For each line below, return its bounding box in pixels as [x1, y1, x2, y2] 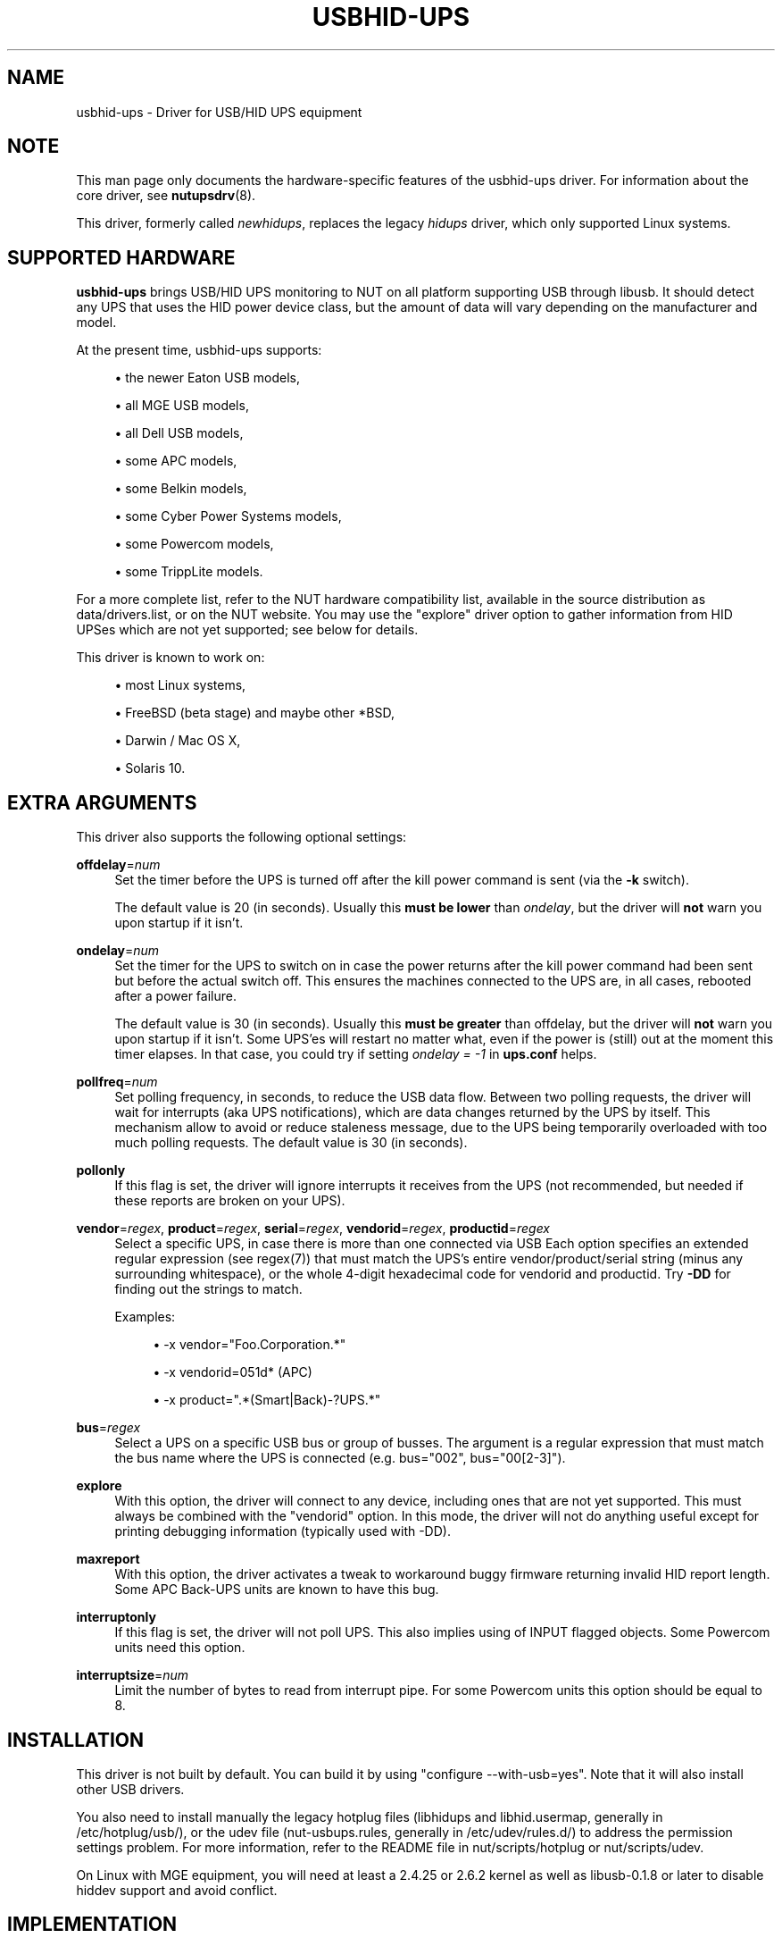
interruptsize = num [76, 1667, 189, 1683]
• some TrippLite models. [114, 564, 263, 580]
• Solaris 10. [114, 760, 186, 776]
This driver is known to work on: [76, 650, 265, 666]
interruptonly [76, 1609, 156, 1625]
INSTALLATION [7, 1728, 144, 1751]
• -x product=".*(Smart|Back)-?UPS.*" [153, 1392, 381, 1408]
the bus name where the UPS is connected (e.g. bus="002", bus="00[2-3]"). [114, 1450, 566, 1466]
